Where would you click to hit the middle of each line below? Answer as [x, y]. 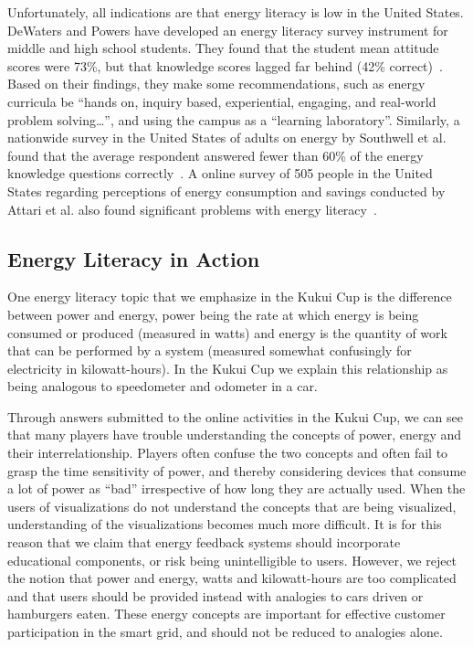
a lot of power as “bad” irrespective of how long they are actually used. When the [236, 488]
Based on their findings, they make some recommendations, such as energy [216, 84]
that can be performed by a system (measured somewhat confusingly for [210, 350]
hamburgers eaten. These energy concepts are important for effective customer [226, 614]
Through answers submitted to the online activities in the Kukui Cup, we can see [235, 416]
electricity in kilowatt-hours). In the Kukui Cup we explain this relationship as [228, 368]
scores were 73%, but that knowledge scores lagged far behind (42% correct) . [225, 65]
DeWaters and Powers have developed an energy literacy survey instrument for [228, 30]
